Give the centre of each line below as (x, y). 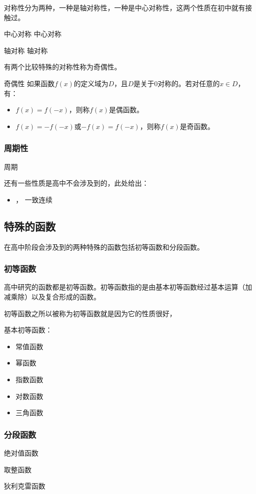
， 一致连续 (34, 199)
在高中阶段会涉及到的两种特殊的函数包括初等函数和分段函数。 (104, 247)
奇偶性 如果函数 (29, 83)
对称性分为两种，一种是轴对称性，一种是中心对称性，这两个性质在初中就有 (125, 7)
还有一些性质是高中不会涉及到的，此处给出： (76, 183)
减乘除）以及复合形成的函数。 (52, 296)
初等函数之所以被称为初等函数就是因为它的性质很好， (90, 313)
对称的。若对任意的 (189, 83)
